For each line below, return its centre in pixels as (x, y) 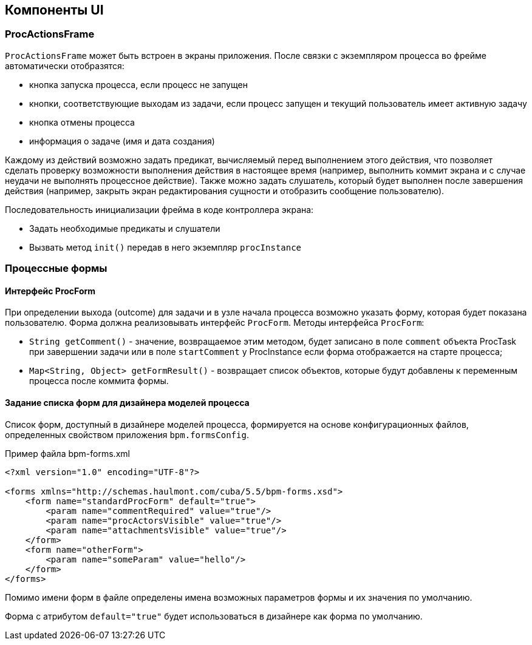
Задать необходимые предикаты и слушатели (125, 228)
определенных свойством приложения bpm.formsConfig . (127, 434)
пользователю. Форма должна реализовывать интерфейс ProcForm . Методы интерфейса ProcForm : (215, 323)
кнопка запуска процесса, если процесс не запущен (138, 84)
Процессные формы (56, 268)
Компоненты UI (54, 10)
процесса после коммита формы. (99, 381)
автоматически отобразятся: (65, 66)
